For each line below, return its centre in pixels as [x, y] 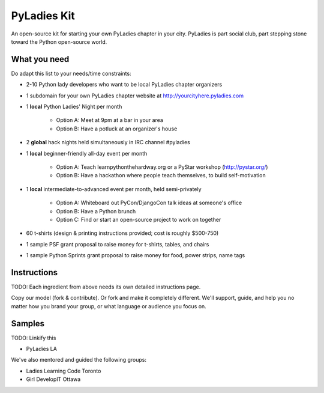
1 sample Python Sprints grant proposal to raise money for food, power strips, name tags [136, 255]
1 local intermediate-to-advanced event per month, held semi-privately [114, 189]
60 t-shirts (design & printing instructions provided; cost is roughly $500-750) [122, 233]
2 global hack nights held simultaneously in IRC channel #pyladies [108, 142]
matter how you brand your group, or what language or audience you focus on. [109, 306]
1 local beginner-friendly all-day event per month [87, 153]
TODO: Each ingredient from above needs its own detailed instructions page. [106, 287]
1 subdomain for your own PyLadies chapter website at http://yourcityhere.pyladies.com [135, 96]
